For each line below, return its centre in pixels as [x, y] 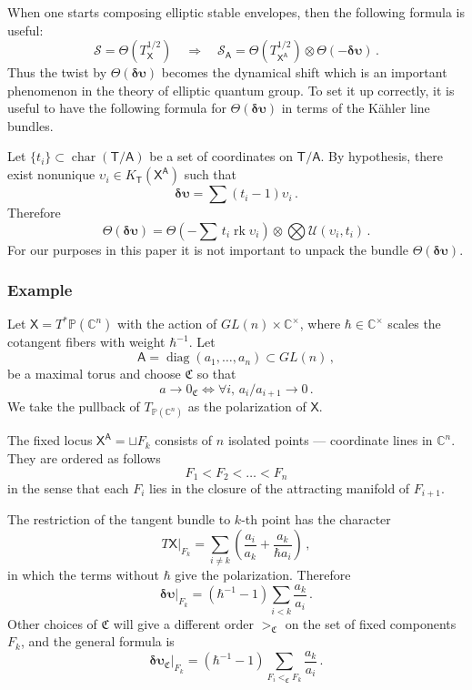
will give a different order [183, 623]
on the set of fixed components [371, 623]
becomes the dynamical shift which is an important [304, 72]
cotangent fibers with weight [86, 342]
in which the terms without [83, 575]
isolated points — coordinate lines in [330, 440]
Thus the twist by [57, 72]
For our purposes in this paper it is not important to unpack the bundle [208, 249]
